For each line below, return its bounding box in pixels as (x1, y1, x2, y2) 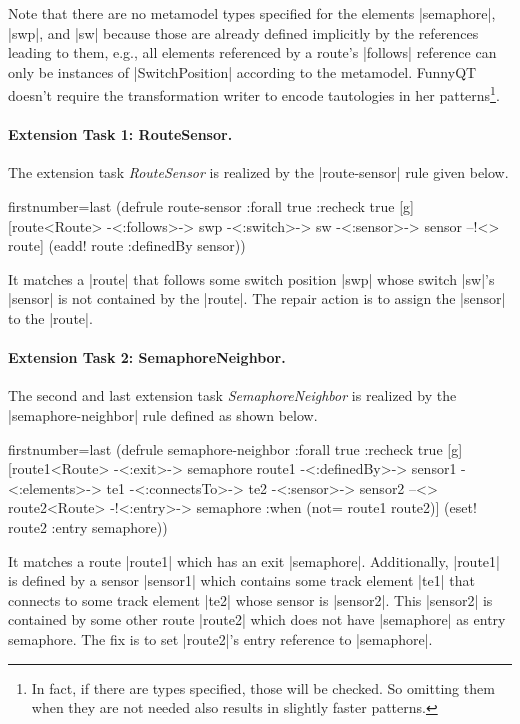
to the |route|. (8, 307, 93, 328)
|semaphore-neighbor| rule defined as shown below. (8, 404, 318, 425)
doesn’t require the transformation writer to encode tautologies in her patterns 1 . (8, 82, 500, 106)
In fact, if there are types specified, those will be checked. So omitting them (31, 677, 495, 698)
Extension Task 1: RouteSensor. (8, 124, 233, 145)
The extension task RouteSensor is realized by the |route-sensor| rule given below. (8, 162, 509, 183)
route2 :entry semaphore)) (8, 516, 168, 537)
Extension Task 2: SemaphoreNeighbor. (8, 347, 286, 368)
